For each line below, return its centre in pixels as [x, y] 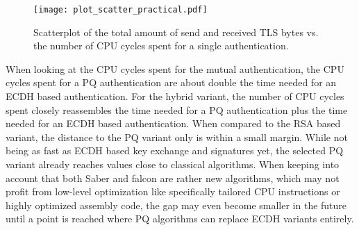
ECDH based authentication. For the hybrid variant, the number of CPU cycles [175, 96]
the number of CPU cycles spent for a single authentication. [161, 46]
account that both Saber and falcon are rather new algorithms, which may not [173, 178]
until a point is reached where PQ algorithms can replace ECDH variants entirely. [180, 219]
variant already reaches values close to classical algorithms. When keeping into [173, 164]
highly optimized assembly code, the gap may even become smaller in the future [176, 205]
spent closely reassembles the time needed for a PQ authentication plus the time [177, 109]
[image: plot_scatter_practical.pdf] [120, 10]
